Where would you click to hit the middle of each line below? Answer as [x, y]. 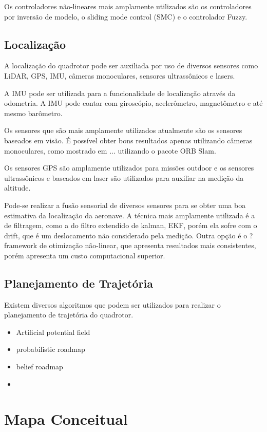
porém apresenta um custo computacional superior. [85, 255]
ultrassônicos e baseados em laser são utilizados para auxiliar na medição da [124, 177]
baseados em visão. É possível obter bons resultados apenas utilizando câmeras [128, 140]
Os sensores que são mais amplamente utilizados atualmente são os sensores [123, 130]
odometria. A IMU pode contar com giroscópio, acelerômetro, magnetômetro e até [133, 103]
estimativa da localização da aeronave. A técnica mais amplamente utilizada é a [130, 215]
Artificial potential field [53, 332]
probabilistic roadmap [51, 349]
